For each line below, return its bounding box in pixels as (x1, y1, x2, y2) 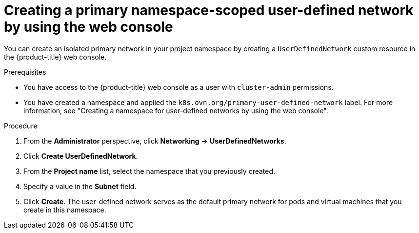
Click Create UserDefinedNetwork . (23, 151, 138, 160)
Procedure (4, 121, 38, 130)
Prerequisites (4, 67, 46, 76)
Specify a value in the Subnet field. (23, 182, 137, 191)
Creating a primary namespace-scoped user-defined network (4, 2, 414, 19)
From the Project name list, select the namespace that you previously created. (23, 167, 276, 175)
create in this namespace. (23, 205, 106, 214)
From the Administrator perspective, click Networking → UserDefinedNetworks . (23, 136, 286, 145)
